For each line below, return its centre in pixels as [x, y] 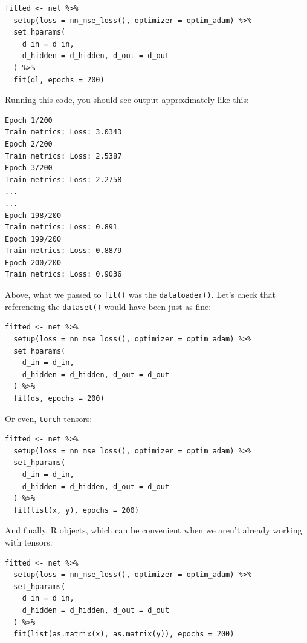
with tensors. [29, 542]
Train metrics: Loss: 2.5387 [63, 156]
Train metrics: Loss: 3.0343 [63, 132]
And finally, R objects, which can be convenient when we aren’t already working [153, 530]
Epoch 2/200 [29, 144]
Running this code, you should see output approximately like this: [127, 100]
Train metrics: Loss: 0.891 [61, 227]
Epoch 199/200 [33, 239]
